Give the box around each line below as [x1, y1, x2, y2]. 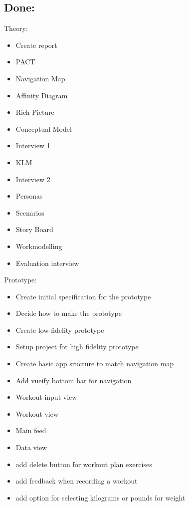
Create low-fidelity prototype [15, 324, 104, 335]
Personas [15, 191, 43, 201]
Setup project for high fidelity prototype [15, 341, 139, 352]
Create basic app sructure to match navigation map [15, 358, 174, 369]
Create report [15, 39, 57, 50]
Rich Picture [15, 107, 54, 117]
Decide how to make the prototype [15, 308, 122, 318]
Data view [15, 442, 47, 453]
